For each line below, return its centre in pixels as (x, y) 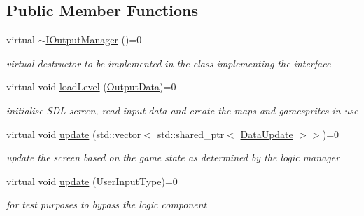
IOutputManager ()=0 (94, 40)
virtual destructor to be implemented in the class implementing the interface (169, 63)
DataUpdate (267, 134)
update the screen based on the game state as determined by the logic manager (173, 157)
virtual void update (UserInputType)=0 (92, 181)
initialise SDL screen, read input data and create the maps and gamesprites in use (182, 110)
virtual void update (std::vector (74, 134)
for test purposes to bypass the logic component (107, 204)
